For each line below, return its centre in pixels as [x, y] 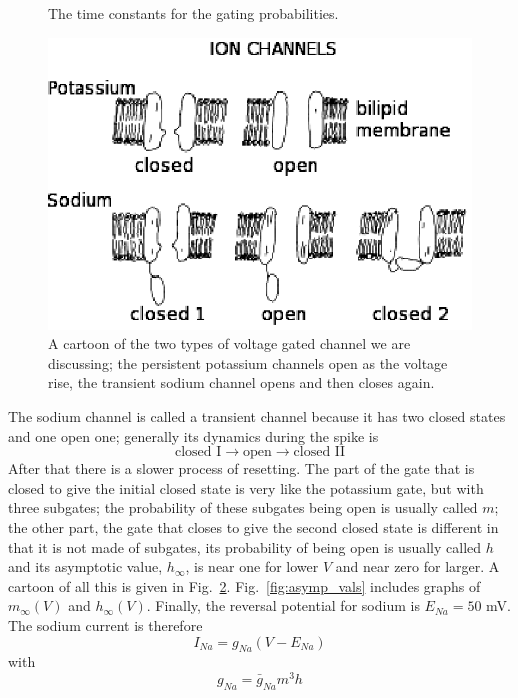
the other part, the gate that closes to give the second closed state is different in [253, 527]
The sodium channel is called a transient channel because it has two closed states [257, 416]
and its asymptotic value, [85, 566]
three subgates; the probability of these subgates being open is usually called [243, 507]
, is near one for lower [252, 566]
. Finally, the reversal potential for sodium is [283, 605]
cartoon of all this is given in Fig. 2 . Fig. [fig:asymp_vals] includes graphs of [244, 585]
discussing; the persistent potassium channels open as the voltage [248, 362]
